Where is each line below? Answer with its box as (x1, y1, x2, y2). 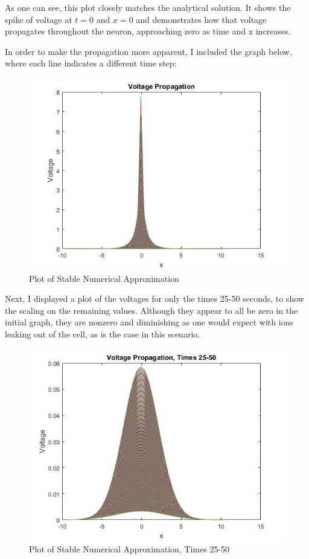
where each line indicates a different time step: (5, 57, 177, 69)
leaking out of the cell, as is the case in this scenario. (5, 327, 200, 340)
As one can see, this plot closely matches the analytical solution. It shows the (5, 1, 291, 13)
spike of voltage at (5, 13, 72, 25)
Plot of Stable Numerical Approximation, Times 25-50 (29, 543, 230, 555)
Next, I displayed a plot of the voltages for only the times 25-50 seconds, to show (5, 292, 304, 305)
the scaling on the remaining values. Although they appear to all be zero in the (5, 304, 298, 316)
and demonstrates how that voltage (136, 13, 267, 25)
